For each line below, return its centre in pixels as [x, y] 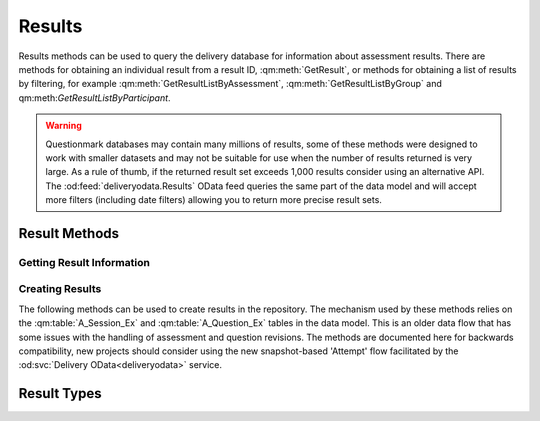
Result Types [60, 393]
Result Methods [69, 233]
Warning [63, 126]
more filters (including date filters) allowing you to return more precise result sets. [213, 200]
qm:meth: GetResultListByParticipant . [94, 97]
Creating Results [60, 289]
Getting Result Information [84, 262]
